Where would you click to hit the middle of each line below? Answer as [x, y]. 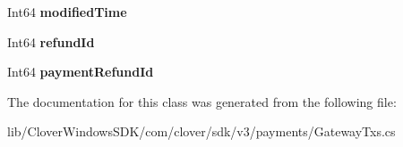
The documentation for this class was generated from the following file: [202, 101]
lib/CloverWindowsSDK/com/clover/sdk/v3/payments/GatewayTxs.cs [201, 131]
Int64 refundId [51, 41]
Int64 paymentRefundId [81, 72]
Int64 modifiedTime [67, 12]
